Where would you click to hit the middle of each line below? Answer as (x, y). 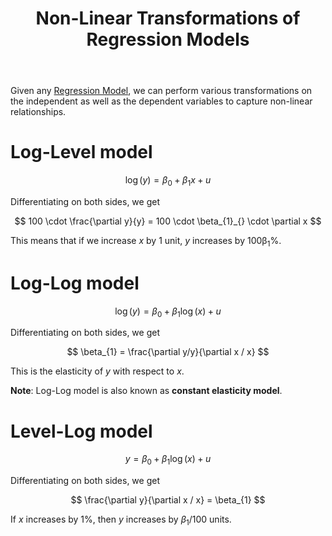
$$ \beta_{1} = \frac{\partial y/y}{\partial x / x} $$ (168, 352)
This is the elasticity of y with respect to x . (97, 371)
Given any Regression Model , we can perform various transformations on (161, 91)
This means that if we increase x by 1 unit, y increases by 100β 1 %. (146, 241)
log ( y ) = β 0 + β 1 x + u (168, 181)
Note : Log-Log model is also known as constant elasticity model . (146, 391)
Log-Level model (81, 152)
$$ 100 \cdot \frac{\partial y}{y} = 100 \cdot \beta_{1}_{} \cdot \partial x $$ (168, 221)
